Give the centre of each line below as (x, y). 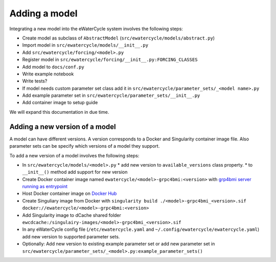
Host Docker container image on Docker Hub (70, 194)
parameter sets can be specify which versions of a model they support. (85, 146)
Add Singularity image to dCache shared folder (72, 215)
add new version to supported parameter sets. (71, 236)
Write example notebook (48, 74)
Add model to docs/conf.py (53, 67)
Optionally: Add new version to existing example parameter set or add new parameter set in (119, 244)
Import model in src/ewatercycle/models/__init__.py (85, 45)
